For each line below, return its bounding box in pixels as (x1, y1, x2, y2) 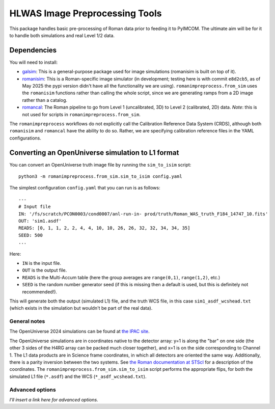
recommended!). (22, 288, 58, 295)
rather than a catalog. (22, 97, 67, 103)
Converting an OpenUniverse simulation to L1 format (9, 148, 179, 157)
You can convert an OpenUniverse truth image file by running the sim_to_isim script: (9, 161, 191, 168)
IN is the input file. (22, 260, 61, 266)
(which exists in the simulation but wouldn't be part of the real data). (9, 305, 153, 311)
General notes (9, 318, 45, 325)
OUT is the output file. (22, 267, 67, 274)
